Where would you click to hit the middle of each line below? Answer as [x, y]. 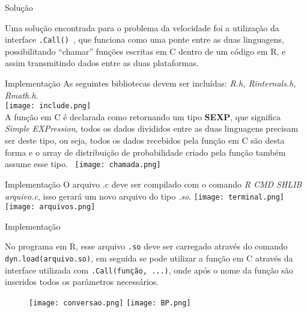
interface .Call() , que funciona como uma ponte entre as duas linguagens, [144, 39]
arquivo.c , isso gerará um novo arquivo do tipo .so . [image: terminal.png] [145, 196]
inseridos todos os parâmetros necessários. [82, 282]
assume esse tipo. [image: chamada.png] [83, 164]
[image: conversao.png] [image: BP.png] [110, 303]
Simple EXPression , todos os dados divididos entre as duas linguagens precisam [152, 128]
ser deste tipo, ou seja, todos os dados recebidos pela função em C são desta [145, 140]
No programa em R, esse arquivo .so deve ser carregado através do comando [146, 246]
